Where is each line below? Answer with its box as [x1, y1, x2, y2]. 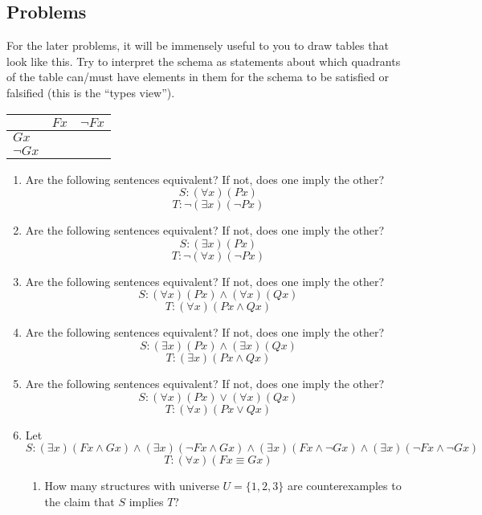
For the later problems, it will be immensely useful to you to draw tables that [6, 37, 389, 54]
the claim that [44, 493, 115, 509]
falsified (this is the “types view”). [6, 84, 175, 100]
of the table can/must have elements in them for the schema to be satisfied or [6, 68, 389, 85]
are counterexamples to [287, 477, 402, 494]
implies [129, 493, 164, 509]
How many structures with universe [44, 477, 219, 494]
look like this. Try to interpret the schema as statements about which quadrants [6, 52, 401, 69]
